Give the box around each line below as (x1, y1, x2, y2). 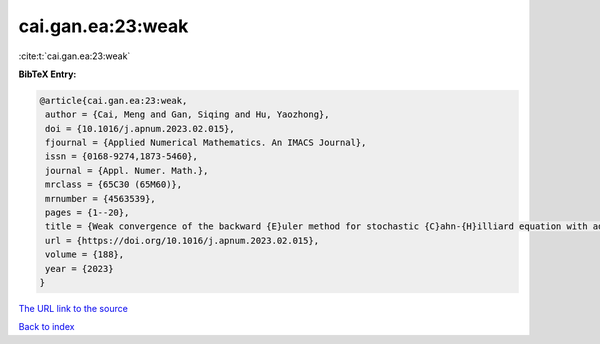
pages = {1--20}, (45, 207, 130, 219)
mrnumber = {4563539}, (45, 193, 157, 204)
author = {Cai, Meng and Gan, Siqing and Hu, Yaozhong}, (45, 109, 330, 120)
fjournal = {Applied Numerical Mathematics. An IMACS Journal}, (45, 137, 367, 149)
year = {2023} (45, 263, 114, 274)
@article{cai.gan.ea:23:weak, (39, 95, 188, 106)
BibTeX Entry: (18, 68, 77, 80)
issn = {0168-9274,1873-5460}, (45, 151, 199, 162)
